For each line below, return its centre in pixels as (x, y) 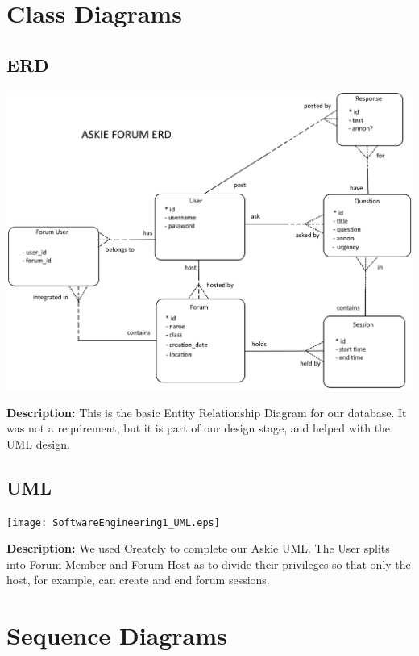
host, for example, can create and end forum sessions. (138, 580)
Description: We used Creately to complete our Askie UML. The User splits (198, 548)
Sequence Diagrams (117, 635)
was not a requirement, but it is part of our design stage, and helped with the (199, 428)
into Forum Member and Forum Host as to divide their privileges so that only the (209, 564)
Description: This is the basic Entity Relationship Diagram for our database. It (207, 412)
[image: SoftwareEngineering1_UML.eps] (113, 522)
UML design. (38, 443)
